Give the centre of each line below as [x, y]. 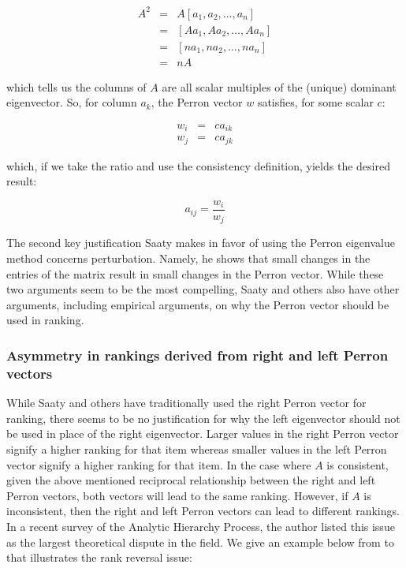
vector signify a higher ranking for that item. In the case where [159, 464]
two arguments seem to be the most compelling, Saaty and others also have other [203, 289]
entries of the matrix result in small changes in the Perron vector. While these [195, 273]
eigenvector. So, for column [72, 102]
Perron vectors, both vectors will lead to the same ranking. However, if [177, 495]
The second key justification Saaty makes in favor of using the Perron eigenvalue [201, 243]
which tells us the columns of [76, 86]
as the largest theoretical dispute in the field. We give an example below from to [200, 542]
